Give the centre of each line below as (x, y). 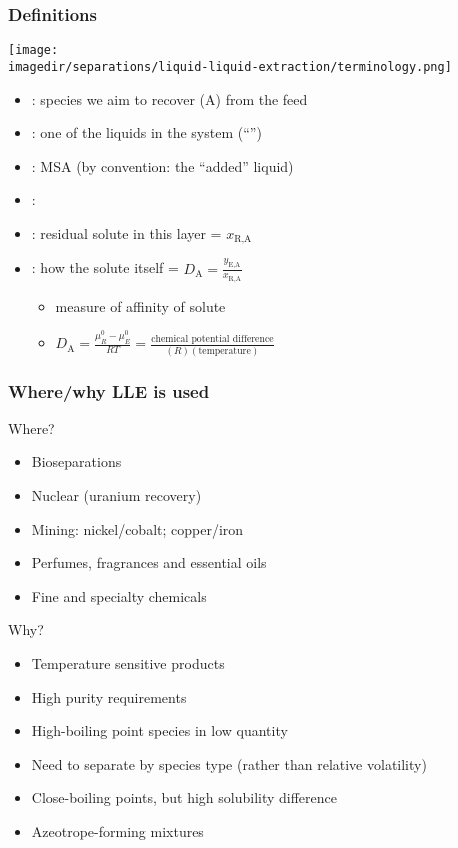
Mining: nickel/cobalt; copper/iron (137, 528)
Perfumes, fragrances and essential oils (149, 562)
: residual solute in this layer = (126, 232)
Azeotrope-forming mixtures (117, 830)
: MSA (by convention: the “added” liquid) (162, 165)
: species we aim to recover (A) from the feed (169, 98)
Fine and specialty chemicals (119, 595)
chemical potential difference (212, 338)
